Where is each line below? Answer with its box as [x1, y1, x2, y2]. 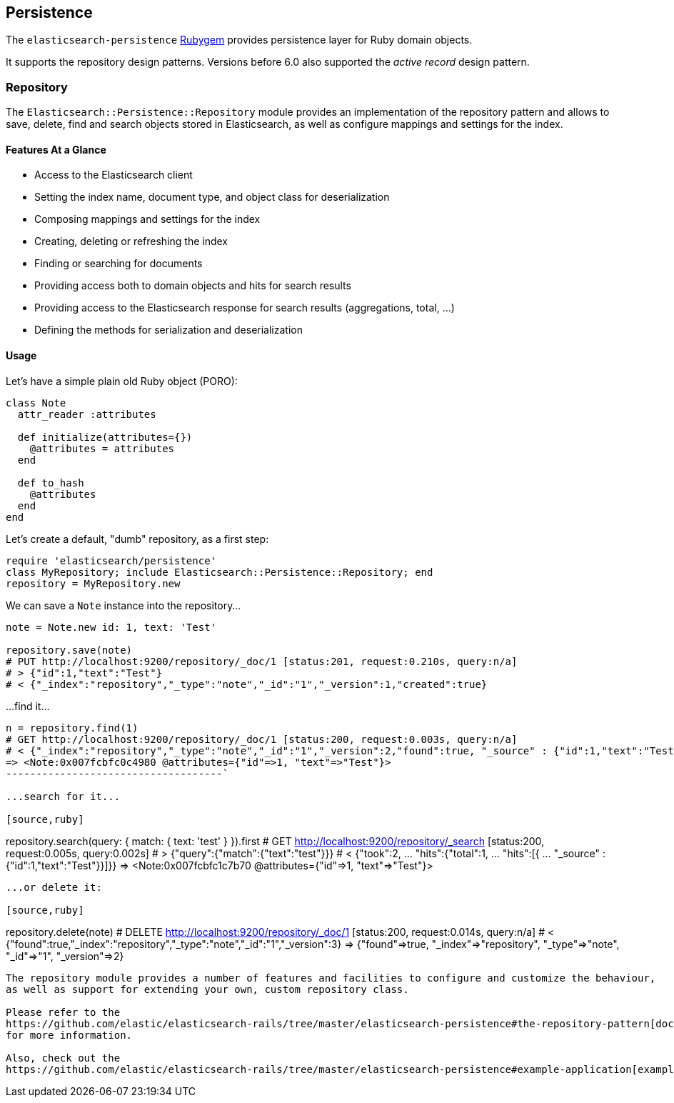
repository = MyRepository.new [6, 577, 181, 589]
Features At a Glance [6, 143, 106, 156]
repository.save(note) [6, 644, 133, 656]
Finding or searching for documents [34, 257, 203, 270]
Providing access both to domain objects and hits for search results [34, 279, 351, 292]
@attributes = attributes [29, 442, 175, 454]
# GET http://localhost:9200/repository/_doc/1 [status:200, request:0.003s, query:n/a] [6, 733, 518, 745]
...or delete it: [6, 881, 102, 893]
